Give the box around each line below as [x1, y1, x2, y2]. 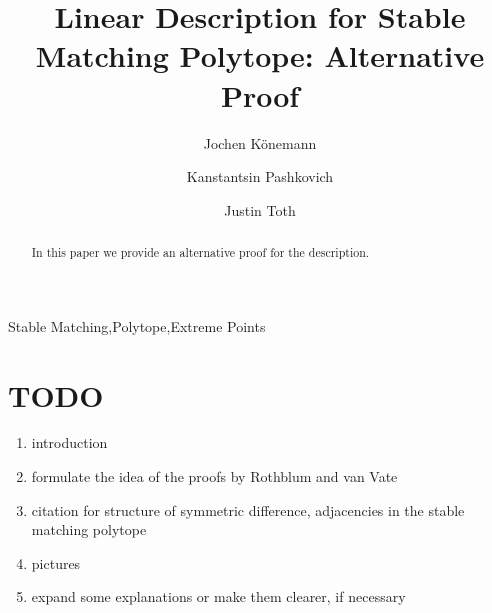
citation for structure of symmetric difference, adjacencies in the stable [31, 499, 465, 520]
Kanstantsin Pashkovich [186, 166, 334, 187]
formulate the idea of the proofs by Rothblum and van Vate [31, 466, 398, 487]
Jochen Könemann [203, 132, 317, 153]
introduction [31, 432, 108, 453]
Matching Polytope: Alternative [35, 35, 485, 76]
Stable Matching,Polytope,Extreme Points [8, 315, 266, 336]
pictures [31, 552, 81, 573]
